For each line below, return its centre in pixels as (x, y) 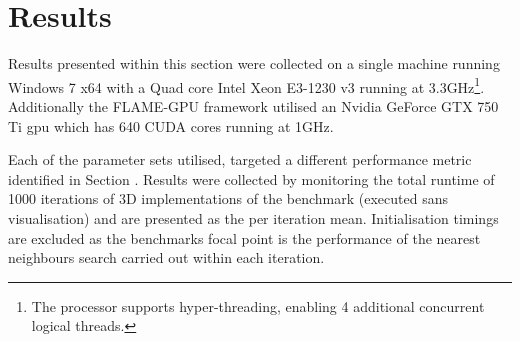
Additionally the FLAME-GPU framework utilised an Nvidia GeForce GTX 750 (253, 105)
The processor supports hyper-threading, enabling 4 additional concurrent (258, 305)
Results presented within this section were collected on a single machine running (254, 63)
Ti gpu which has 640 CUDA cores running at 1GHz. (171, 125)
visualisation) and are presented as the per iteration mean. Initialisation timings (253, 217)
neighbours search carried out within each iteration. (166, 257)
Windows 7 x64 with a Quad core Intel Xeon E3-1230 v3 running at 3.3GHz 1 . (246, 85)
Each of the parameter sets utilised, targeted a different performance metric (240, 159)
